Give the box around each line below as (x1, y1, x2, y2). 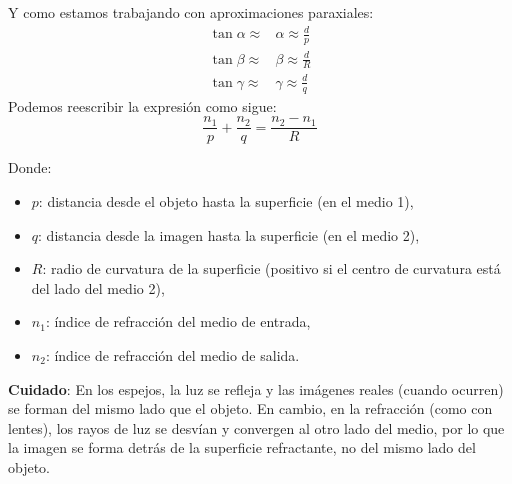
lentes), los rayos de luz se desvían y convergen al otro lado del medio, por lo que (8, 417, 505, 438)
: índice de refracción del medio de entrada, (45, 311, 311, 332)
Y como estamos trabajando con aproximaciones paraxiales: (8, 2, 374, 22)
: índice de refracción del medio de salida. (45, 344, 300, 365)
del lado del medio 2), (31, 277, 165, 298)
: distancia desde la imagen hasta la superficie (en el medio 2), (38, 224, 420, 245)
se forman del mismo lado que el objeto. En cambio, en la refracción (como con (8, 398, 493, 419)
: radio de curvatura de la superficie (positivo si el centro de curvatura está (42, 258, 501, 279)
